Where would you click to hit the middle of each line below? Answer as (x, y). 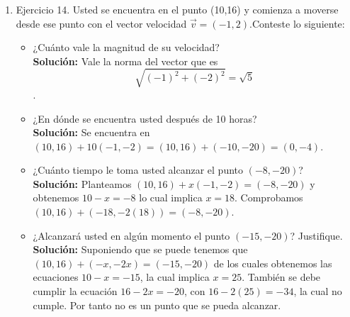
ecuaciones (56, 277)
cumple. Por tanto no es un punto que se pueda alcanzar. (157, 305)
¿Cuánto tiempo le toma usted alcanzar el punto (138, 170)
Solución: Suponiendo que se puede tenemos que (140, 249)
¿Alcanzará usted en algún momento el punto (131, 235)
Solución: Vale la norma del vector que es (125, 61)
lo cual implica (171, 198)
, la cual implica (175, 277)
